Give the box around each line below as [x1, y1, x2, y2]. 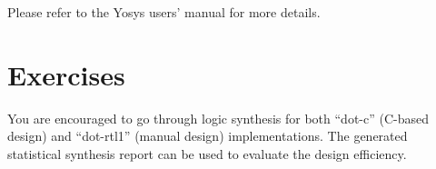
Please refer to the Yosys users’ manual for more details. [7, 3, 321, 21]
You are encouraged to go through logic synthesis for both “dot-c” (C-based [7, 108, 430, 127]
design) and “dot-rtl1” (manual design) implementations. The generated [7, 126, 408, 145]
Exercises [7, 55, 125, 93]
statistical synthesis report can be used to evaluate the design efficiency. [7, 144, 407, 163]
